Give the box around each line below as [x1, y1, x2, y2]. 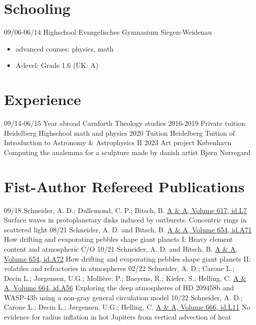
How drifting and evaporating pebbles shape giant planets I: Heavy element [4, 234, 233, 244]
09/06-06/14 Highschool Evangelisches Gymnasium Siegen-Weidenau [4, 27, 212, 37]
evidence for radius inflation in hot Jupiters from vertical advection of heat [4, 312, 231, 322]
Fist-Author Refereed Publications [4, 176, 245, 196]
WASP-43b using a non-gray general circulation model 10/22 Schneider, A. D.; [4, 292, 243, 302]
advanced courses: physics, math [15, 43, 114, 54]
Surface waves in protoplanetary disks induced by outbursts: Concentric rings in [4, 215, 247, 225]
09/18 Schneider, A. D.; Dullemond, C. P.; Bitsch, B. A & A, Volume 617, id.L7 [4, 205, 247, 215]
